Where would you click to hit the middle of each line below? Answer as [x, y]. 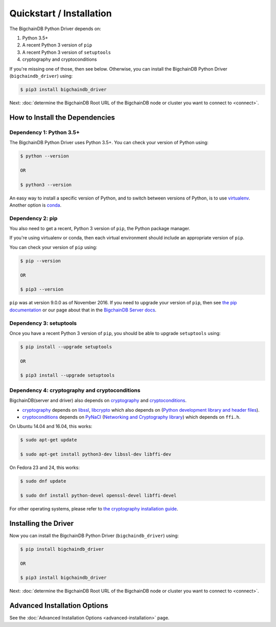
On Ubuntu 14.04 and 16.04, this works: [51, 427]
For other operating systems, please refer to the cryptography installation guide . [94, 508]
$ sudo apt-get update [49, 440]
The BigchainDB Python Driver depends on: [55, 29]
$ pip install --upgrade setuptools [66, 347]
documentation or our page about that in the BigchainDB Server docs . [83, 310]
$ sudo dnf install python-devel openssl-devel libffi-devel [98, 495]
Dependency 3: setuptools [43, 323]
